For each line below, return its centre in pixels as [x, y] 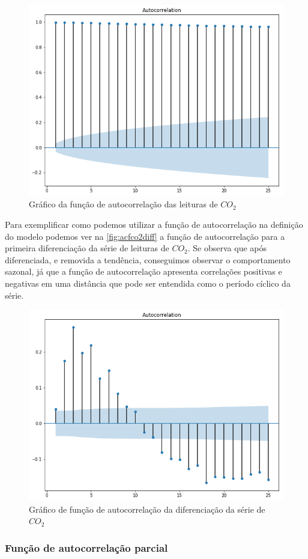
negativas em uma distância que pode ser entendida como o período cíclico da [148, 283]
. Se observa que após [227, 248]
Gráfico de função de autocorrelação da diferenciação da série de [147, 509]
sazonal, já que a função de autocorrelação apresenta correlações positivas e [143, 271]
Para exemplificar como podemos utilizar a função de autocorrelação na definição [154, 224]
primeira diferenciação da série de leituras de [87, 248]
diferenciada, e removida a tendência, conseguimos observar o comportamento [148, 259]
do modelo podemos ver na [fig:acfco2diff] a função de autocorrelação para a [145, 236]
